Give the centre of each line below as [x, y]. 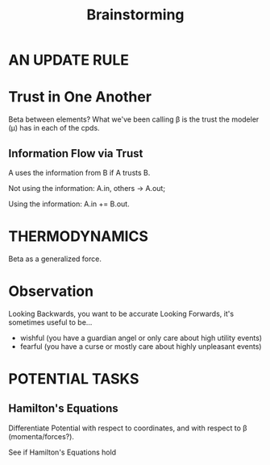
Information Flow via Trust [76, 154]
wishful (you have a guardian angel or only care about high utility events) [141, 338]
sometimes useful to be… [50, 322]
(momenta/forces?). [42, 436]
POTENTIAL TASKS [74, 379]
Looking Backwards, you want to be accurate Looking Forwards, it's [121, 313]
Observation [51, 291]
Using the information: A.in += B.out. [69, 204]
